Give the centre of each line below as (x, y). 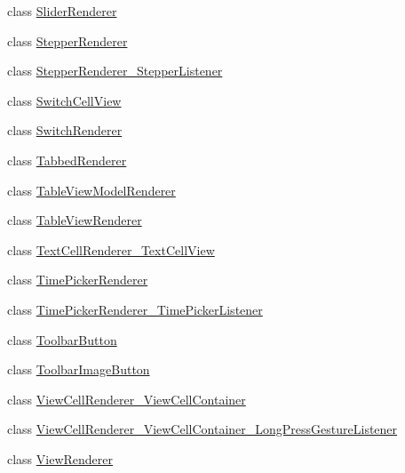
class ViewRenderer (60, 458)
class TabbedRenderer (67, 160)
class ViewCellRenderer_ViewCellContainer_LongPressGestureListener (202, 429)
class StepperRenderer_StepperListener (115, 71)
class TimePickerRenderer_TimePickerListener (135, 309)
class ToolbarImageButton (79, 369)
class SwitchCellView (64, 100)
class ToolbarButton (62, 339)
